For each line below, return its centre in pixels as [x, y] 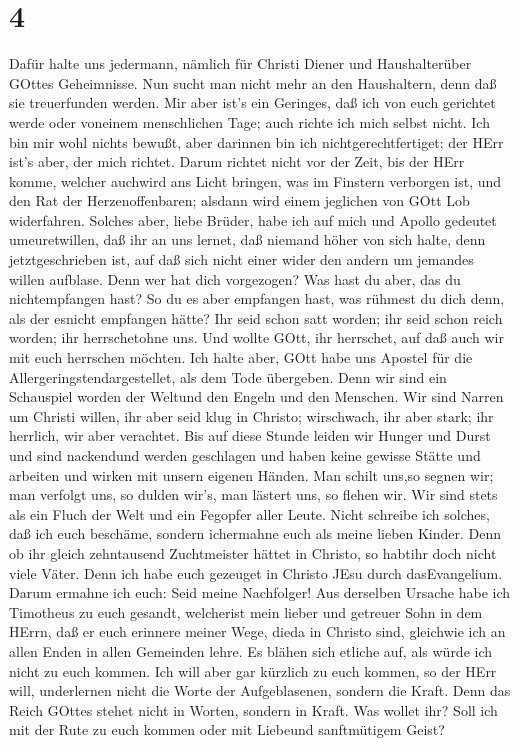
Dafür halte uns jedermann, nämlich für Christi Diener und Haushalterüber [240, 63]
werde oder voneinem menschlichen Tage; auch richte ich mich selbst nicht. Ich [249, 121]
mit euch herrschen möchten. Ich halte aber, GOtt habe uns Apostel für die [241, 357]
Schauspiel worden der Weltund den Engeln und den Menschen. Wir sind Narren [256, 396]
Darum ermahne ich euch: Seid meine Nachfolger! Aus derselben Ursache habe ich [260, 592]
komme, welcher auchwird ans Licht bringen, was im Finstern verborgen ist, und [255, 180]
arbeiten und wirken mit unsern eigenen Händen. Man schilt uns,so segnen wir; [251, 474]
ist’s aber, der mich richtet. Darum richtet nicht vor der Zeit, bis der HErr [237, 161]
